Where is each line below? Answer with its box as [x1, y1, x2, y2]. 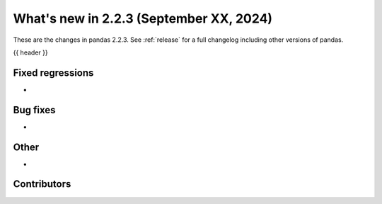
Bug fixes [13, 103, 56, 116]
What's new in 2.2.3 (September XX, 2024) [13, 11, 272, 26]
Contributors [13, 178, 71, 191]
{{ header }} [13, 48, 49, 57]
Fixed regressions [13, 67, 94, 79]
